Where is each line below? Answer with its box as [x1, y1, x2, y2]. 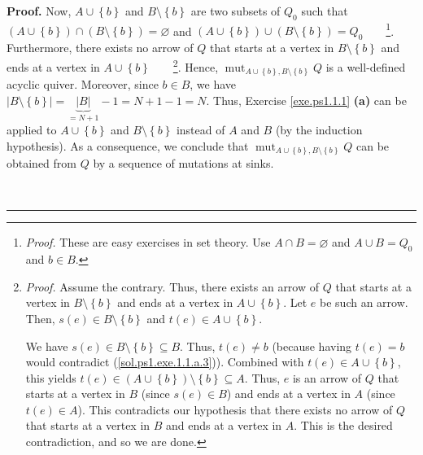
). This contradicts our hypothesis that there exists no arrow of [77, 400, 393, 418]
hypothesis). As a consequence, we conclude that [7, 137, 249, 154]
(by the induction [275, 121, 363, 138]
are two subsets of [190, 2, 281, 19]
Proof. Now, [7, 2, 72, 19]
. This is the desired [294, 417, 393, 434]
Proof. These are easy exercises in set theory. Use [25, 234, 271, 251]
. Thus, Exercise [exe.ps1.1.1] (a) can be [206, 91, 407, 108]
